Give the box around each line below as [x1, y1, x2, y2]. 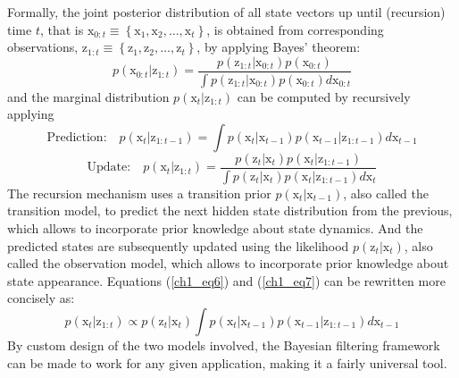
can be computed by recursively [237, 87, 411, 105]
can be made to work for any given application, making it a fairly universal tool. [7, 353, 447, 372]
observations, [7, 38, 79, 56]
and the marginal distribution [7, 87, 170, 105]
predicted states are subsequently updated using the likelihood [7, 236, 349, 255]
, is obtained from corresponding [206, 20, 384, 38]
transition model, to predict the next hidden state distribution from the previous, [7, 201, 453, 220]
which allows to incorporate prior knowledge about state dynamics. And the [7, 218, 423, 237]
